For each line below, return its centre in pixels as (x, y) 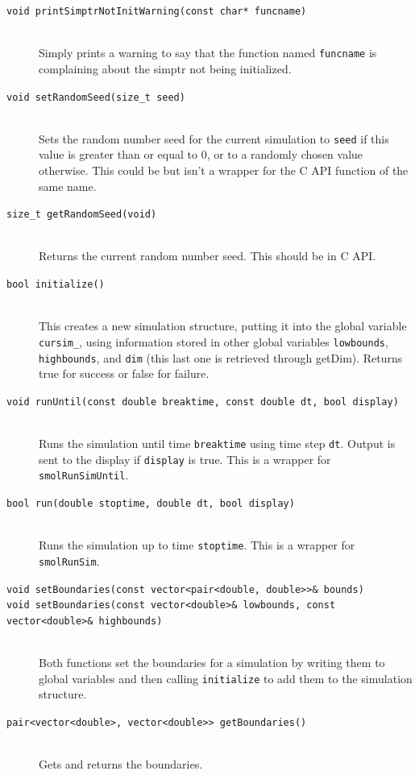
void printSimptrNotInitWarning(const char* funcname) (157, 11)
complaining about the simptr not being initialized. (165, 68)
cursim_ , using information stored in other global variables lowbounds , (214, 341)
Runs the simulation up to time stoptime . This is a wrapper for (197, 545)
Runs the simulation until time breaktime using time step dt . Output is (217, 443)
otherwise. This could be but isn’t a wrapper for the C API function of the (224, 170)
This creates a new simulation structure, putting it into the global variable (223, 326)
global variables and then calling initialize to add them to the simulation (226, 678)
